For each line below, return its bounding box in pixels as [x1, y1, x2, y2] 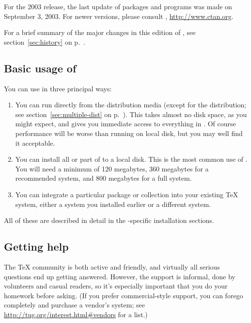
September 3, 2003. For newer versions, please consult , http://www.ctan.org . [4, 11, 234, 21]
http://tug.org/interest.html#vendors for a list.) [4, 309, 148, 319]
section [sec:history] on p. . [4, 36, 85, 47]
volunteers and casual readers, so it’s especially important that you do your [4, 281, 228, 291]
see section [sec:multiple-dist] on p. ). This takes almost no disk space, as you [15, 109, 247, 119]
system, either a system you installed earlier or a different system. [15, 199, 211, 209]
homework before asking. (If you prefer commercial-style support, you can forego [4, 290, 243, 300]
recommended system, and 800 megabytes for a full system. [15, 173, 192, 183]
